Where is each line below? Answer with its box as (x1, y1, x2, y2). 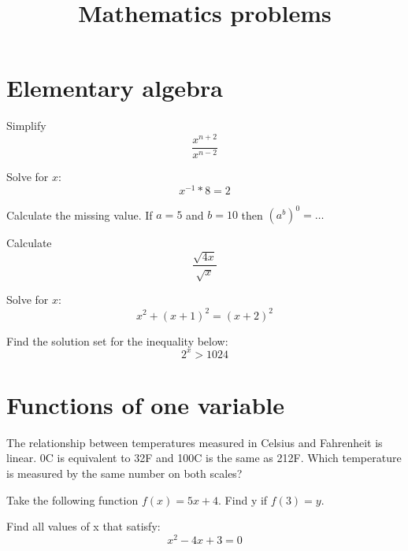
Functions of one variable (6, 388, 284, 420)
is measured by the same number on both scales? (6, 464, 243, 481)
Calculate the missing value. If (6, 206, 153, 223)
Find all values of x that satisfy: (6, 518, 161, 534)
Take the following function (6, 491, 139, 508)
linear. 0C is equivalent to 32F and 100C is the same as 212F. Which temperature (6, 449, 402, 466)
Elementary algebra (6, 72, 223, 104)
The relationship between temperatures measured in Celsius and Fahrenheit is (6, 434, 383, 450)
